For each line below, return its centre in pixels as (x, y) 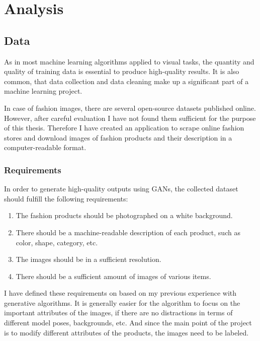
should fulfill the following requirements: (66, 198)
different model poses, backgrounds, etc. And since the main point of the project (128, 323)
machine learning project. (43, 91)
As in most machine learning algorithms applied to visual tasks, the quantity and (129, 61)
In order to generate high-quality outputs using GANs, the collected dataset (121, 189)
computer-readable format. (45, 147)
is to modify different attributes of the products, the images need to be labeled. (126, 332)
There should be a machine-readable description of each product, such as (128, 232)
